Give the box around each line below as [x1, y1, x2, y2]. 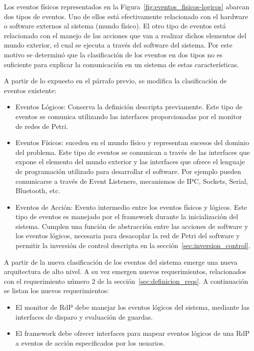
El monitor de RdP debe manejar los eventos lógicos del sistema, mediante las [15, 302, 250, 312]
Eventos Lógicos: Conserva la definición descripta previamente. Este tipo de [15, 101, 243, 112]
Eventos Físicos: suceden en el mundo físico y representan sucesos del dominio [15, 137, 249, 148]
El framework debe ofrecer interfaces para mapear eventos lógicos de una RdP [15, 328, 250, 338]
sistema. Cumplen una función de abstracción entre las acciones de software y [15, 221, 248, 231]
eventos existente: [4, 85, 57, 95]
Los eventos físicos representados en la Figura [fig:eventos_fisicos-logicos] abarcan [4, 1, 250, 11]
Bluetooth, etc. [15, 185, 60, 196]
